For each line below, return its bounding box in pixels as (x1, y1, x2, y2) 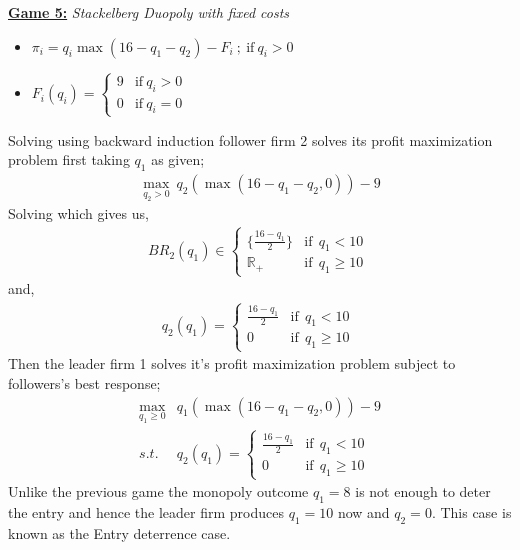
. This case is (431, 502, 512, 523)
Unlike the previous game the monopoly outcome (8, 481, 309, 502)
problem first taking (8, 149, 130, 170)
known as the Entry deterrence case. (8, 522, 231, 543)
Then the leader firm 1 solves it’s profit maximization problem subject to (8, 353, 456, 374)
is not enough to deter (355, 481, 491, 502)
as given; (151, 149, 205, 170)
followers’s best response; (8, 373, 161, 394)
